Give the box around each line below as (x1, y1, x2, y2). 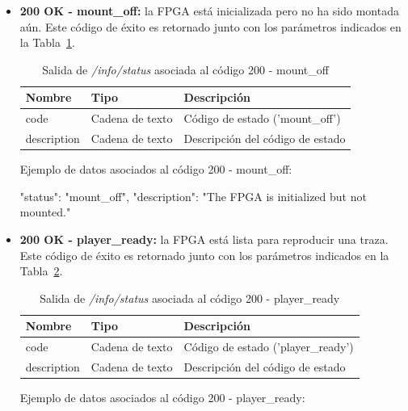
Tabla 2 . (19, 262, 63, 279)
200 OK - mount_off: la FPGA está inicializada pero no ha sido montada (19, 2, 399, 19)
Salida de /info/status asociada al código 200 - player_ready (40, 289, 340, 306)
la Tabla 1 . (19, 34, 75, 51)
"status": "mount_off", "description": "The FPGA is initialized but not (19, 187, 367, 204)
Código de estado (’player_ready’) (183, 338, 354, 355)
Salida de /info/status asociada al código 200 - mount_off (42, 61, 329, 78)
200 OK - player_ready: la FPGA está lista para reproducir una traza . (19, 230, 389, 247)
